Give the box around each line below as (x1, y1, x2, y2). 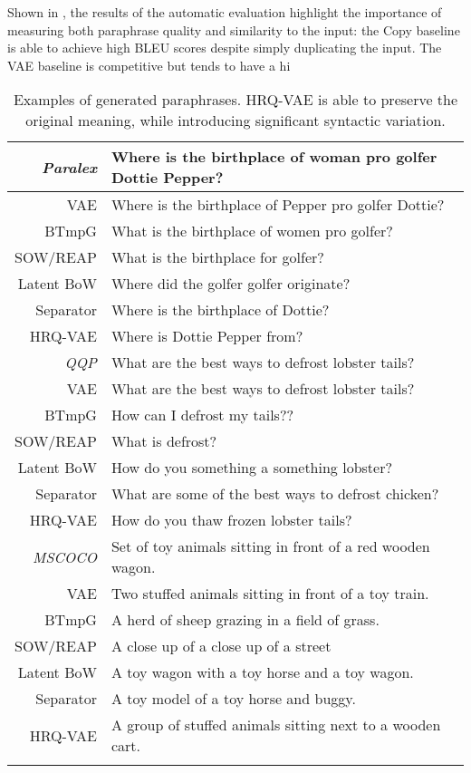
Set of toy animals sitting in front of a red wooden (111, 536, 430, 557)
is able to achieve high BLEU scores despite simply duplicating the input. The (7, 38, 442, 57)
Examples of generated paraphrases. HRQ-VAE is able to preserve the (13, 89, 458, 111)
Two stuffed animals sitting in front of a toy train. (111, 583, 429, 604)
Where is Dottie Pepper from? (111, 325, 303, 347)
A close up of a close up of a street (111, 635, 332, 657)
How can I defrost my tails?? (111, 404, 293, 426)
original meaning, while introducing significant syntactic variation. (25, 110, 446, 131)
